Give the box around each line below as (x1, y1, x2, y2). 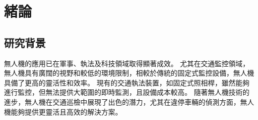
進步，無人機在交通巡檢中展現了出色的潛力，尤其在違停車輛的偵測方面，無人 (4, 96, 254, 107)
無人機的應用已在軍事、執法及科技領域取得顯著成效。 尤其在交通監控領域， (4, 58, 250, 68)
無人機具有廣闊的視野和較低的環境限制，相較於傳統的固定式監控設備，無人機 (4, 68, 254, 78)
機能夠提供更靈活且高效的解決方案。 (4, 106, 122, 117)
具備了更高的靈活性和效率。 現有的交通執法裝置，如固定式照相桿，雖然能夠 (4, 77, 250, 87)
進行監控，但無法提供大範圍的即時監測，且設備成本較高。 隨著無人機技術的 (4, 87, 250, 97)
